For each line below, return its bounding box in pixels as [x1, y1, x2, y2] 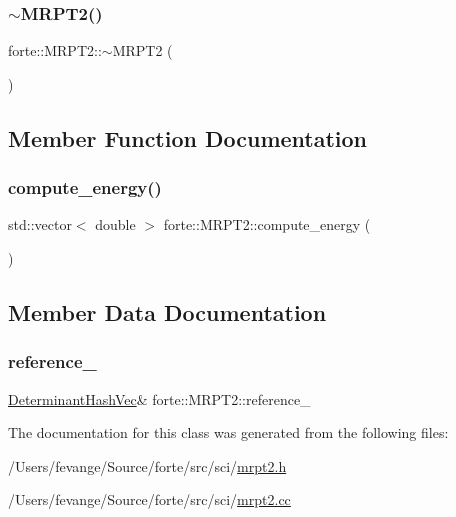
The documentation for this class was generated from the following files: [8, 422, 449, 443]
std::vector [8, 214, 72, 235]
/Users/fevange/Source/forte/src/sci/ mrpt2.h [8, 455, 287, 476]
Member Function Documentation [8, 122, 368, 153]
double [95, 214, 136, 235]
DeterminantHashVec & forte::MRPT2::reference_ [8, 388, 311, 409]
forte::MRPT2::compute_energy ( [163, 214, 371, 235]
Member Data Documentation [8, 296, 327, 327]
